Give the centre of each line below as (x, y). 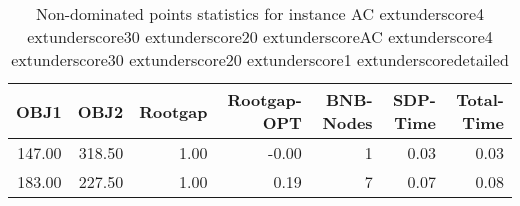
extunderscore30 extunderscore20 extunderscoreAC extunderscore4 (260, 36)
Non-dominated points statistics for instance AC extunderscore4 (260, 13)
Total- (480, 99)
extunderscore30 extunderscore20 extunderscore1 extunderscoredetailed (260, 59)
